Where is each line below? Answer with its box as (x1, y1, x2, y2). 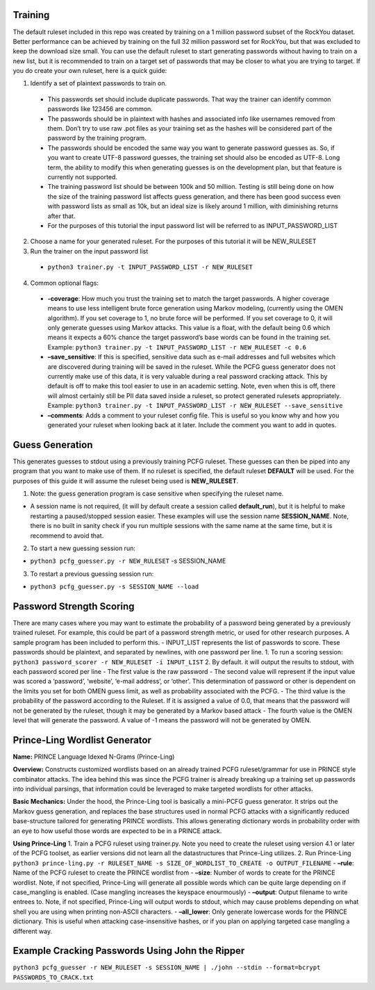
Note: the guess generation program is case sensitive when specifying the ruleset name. (30, 490, 284, 498)
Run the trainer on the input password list (30, 247, 149, 255)
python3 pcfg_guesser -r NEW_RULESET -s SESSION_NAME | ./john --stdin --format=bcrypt (12, 964, 321, 972)
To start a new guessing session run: (30, 544, 135, 552)
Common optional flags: (30, 279, 99, 287)
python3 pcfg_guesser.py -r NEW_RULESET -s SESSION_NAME (30, 556, 226, 566)
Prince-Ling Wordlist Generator (12, 734, 152, 746)
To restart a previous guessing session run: (30, 570, 154, 578)
